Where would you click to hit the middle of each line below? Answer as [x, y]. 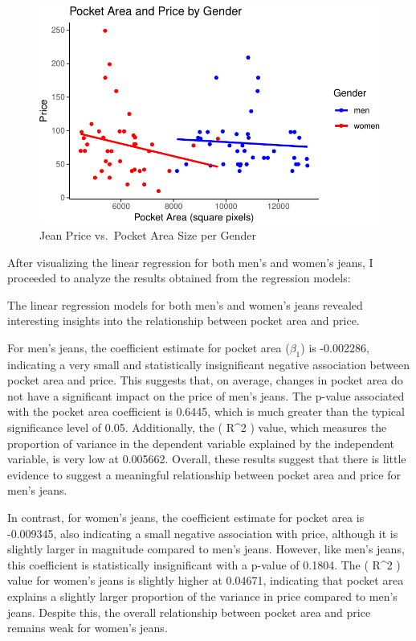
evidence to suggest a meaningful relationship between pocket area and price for [204, 474]
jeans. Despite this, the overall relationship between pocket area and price [189, 612]
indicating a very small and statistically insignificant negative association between [209, 364]
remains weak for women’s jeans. [88, 628]
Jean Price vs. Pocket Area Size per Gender [148, 234]
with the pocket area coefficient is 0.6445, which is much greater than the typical [206, 411]
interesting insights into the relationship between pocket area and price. [184, 320]
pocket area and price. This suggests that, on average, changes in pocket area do [205, 380]
